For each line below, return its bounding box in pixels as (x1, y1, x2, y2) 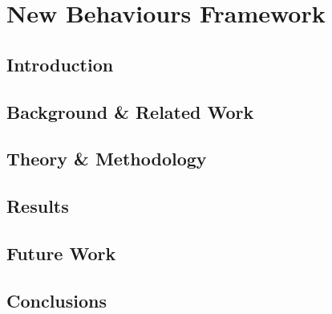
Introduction (6, 51, 114, 76)
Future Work (6, 240, 116, 265)
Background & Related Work (6, 99, 254, 124)
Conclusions (6, 287, 107, 312)
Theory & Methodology (6, 146, 207, 171)
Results (6, 194, 69, 218)
